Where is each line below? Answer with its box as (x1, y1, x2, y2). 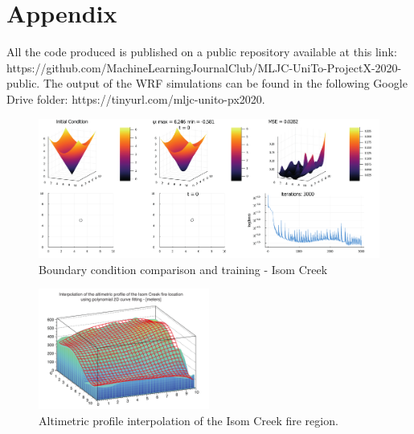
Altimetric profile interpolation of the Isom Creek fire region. (39, 411, 338, 428)
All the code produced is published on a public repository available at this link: (6, 43, 397, 60)
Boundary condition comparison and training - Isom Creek (39, 260, 328, 277)
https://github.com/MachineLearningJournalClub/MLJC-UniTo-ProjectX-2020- (6, 59, 402, 76)
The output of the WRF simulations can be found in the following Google (43, 75, 408, 92)
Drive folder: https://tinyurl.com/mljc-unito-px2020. (6, 90, 265, 107)
